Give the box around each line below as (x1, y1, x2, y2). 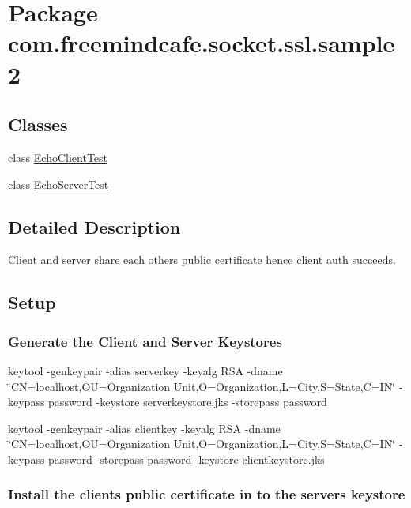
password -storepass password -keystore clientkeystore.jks (48, 450, 325, 467)
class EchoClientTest (8, 149, 108, 165)
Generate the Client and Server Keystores (8, 331, 282, 351)
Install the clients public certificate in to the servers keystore (8, 484, 405, 504)
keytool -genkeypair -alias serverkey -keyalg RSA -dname (8, 362, 283, 378)
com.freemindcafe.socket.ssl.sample (8, 27, 395, 59)
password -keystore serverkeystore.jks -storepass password (48, 393, 327, 410)
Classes (8, 112, 68, 137)
